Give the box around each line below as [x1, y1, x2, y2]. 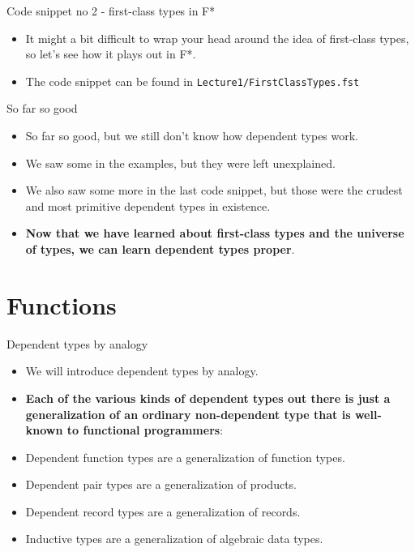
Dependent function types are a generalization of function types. [25, 448, 345, 465]
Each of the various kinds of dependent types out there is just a [25, 389, 391, 406]
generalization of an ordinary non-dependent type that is [25, 405, 351, 422]
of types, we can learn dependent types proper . [25, 241, 295, 257]
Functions [6, 288, 117, 321]
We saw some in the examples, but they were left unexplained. [25, 154, 336, 171]
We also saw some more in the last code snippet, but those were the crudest [25, 182, 403, 199]
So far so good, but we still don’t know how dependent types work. [25, 127, 359, 144]
